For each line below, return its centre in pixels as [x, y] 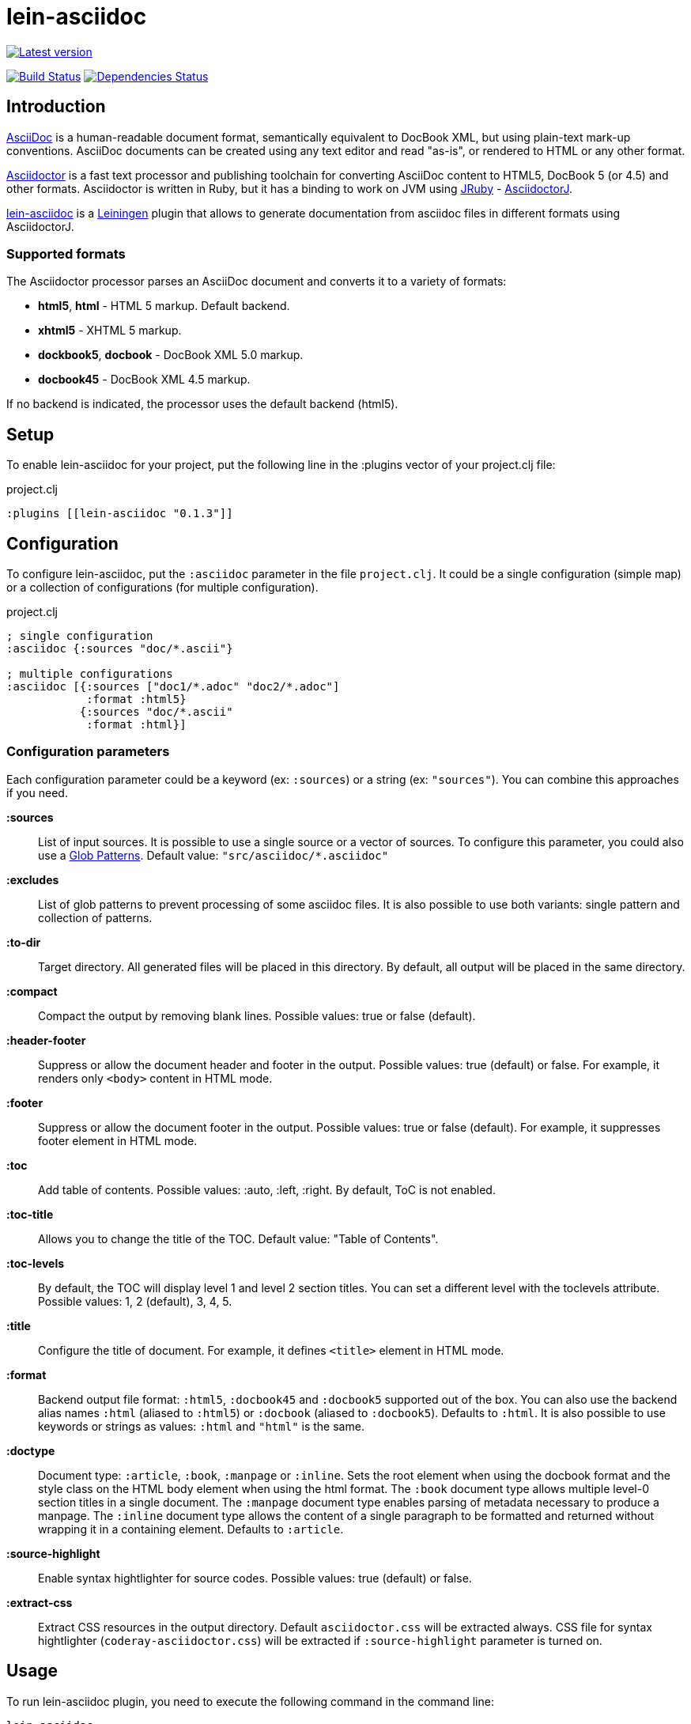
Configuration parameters [88, 752]
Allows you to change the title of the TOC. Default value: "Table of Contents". [238, 1238]
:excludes [33, 879]
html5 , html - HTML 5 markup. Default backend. [164, 306]
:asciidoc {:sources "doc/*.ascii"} [120, 649]
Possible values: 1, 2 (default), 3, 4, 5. [135, 1301]
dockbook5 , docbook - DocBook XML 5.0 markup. [171, 355]
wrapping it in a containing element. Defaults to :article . [191, 1529]
